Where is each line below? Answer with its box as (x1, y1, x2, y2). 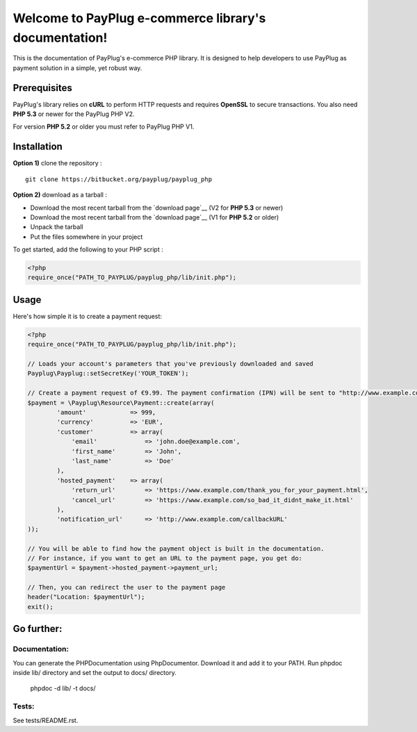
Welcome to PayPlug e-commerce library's (13, 10, 266, 26)
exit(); (27, 603, 54, 610)
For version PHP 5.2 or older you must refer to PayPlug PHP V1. (13, 122, 195, 131)
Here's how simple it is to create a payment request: (13, 312, 163, 320)
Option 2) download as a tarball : (13, 191, 108, 199)
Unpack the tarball (30, 223, 83, 231)
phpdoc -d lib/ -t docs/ (30, 684, 96, 692)
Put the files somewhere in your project (30, 233, 143, 241)
